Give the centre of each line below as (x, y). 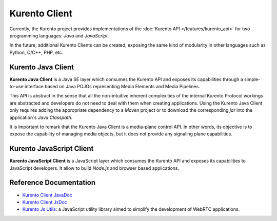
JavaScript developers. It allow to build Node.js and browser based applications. (94, 168)
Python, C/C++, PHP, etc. (36, 52)
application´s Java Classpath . (41, 117)
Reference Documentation (53, 183)
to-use (17, 87)
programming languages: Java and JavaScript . (59, 35)
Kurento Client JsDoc (45, 202)
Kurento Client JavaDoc (47, 195)
